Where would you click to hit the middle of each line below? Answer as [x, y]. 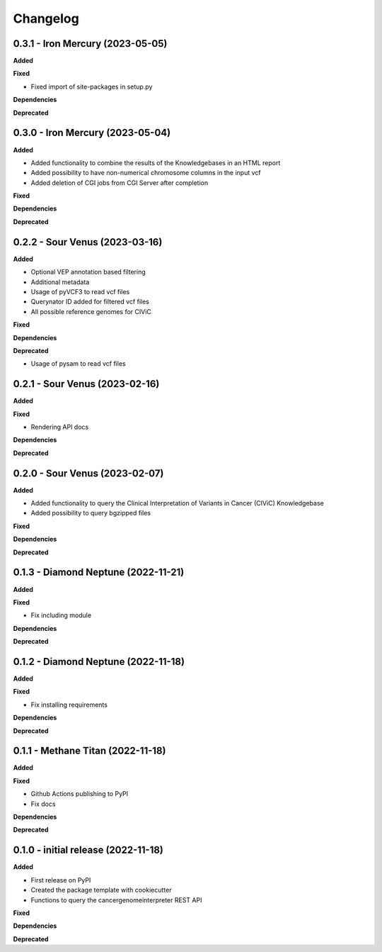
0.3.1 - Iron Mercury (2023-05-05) [90, 44]
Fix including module [61, 615]
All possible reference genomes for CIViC [91, 311]
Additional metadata [60, 282]
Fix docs [43, 804]
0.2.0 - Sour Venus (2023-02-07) [88, 473]
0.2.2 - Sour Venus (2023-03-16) [88, 242]
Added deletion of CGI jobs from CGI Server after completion [120, 183]
